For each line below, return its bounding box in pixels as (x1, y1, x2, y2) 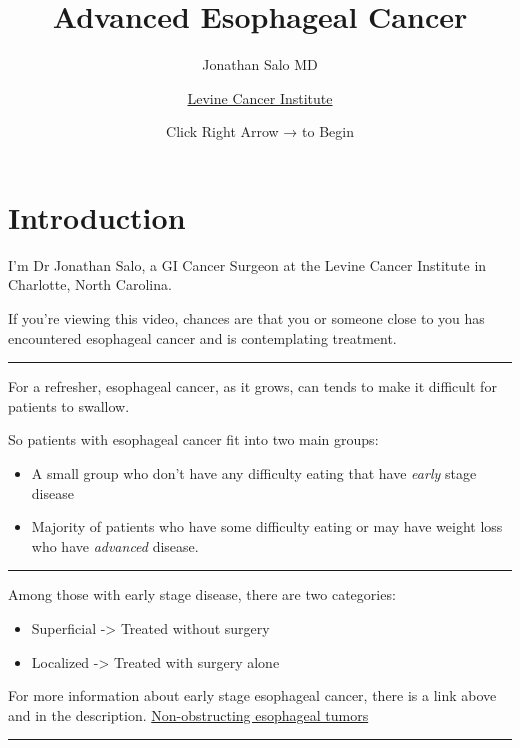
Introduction (8, 196, 186, 237)
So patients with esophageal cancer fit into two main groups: (8, 429, 379, 450)
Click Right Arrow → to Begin (166, 121, 354, 142)
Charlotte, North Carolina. (8, 274, 172, 295)
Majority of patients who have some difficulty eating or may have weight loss (31, 516, 503, 537)
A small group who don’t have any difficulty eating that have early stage (31, 463, 477, 483)
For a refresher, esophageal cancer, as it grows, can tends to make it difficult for (8, 376, 497, 397)
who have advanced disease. (31, 535, 199, 556)
